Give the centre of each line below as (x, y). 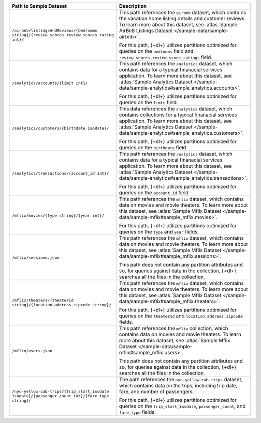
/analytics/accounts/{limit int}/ (50, 83)
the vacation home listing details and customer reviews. (182, 18)
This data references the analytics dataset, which (176, 109)
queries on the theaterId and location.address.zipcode (181, 316)
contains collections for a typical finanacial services (178, 115)
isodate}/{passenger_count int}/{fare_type (60, 396)
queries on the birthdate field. (153, 148)
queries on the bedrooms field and (156, 51)
